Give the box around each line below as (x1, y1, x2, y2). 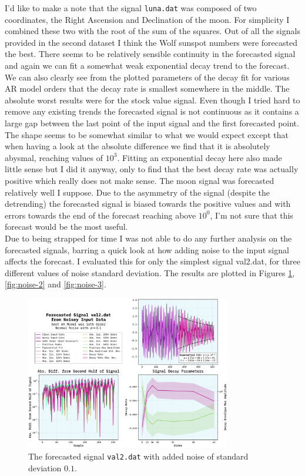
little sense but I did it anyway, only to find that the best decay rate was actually (5, 163, 299, 175)
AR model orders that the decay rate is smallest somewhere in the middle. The (5, 82, 290, 95)
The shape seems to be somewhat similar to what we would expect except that (5, 128, 289, 140)
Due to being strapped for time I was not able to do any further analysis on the (5, 232, 292, 244)
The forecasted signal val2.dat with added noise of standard (28, 450, 249, 462)
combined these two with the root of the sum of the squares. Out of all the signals (5, 25, 300, 37)
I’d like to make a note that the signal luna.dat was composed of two (5, 2, 257, 14)
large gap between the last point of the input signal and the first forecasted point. (5, 117, 299, 129)
